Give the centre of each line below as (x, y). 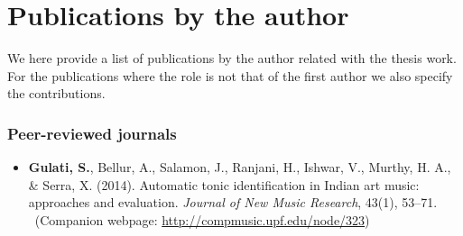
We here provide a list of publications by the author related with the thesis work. (232, 58)
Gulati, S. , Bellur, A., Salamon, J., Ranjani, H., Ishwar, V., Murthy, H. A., (240, 167)
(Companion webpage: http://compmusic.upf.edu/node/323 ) (202, 219)
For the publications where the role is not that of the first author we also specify (230, 75)
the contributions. (56, 93)
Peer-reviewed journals (92, 133)
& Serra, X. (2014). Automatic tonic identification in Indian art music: (224, 184)
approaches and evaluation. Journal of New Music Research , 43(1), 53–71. (233, 202)
